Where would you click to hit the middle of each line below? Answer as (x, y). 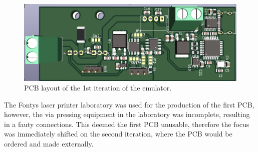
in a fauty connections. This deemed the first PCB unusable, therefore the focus (127, 124)
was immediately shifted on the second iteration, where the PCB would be (118, 134)
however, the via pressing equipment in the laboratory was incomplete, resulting (127, 114)
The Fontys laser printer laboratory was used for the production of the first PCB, (129, 104)
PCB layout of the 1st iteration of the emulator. (98, 88)
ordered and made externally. (49, 144)
